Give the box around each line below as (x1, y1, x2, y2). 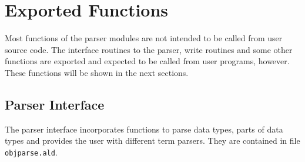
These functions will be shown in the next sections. (5, 66, 189, 78)
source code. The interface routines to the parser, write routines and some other (5, 43, 293, 55)
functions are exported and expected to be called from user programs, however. (5, 55, 290, 67)
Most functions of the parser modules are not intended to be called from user (5, 32, 283, 44)
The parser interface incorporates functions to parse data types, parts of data (5, 123, 283, 135)
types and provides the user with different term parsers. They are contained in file (5, 134, 300, 147)
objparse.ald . (5, 146, 58, 158)
